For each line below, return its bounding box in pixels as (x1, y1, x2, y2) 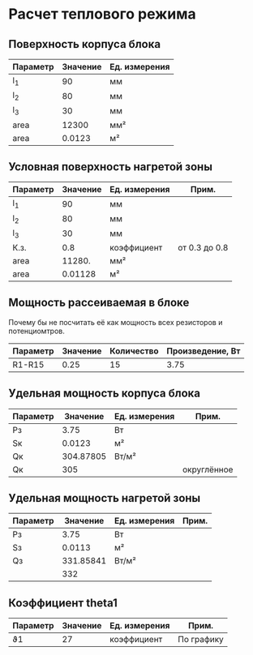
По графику (178, 634, 225, 645)
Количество (109, 345, 160, 357)
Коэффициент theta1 (8, 596, 118, 610)
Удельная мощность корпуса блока (8, 387, 201, 400)
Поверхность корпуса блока (8, 37, 161, 51)
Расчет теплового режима (8, 5, 196, 24)
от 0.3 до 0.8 (178, 242, 229, 253)
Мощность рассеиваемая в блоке (8, 296, 190, 310)
